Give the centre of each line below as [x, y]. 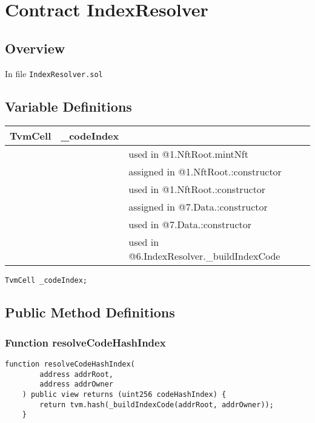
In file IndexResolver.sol [54, 73]
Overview [35, 48]
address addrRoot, [76, 374]
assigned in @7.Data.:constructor [198, 207]
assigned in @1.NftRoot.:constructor [205, 172]
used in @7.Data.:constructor [190, 225]
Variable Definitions [68, 106]
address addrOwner [76, 384]
